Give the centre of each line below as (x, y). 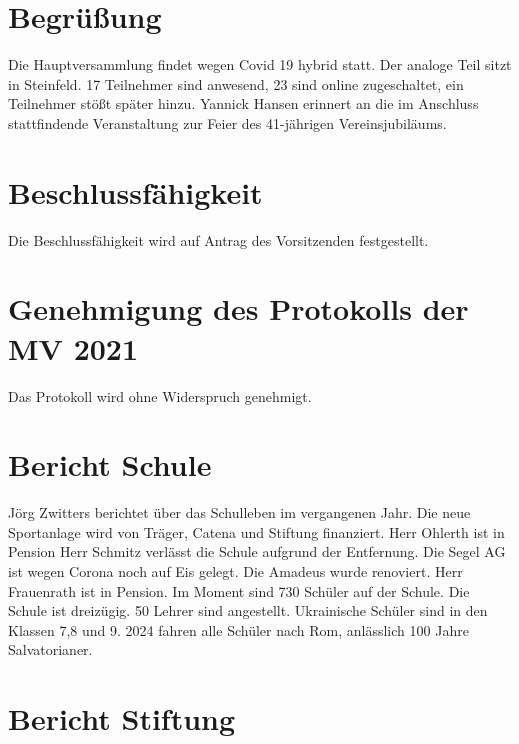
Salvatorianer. (50, 649)
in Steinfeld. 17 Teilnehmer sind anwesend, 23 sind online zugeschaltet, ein (236, 83)
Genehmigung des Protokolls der (238, 308)
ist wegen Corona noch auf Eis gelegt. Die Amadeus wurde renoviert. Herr (235, 571)
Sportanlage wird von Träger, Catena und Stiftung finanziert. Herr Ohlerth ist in (256, 531)
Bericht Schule (110, 464)
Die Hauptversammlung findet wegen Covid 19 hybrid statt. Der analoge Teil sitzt (260, 64)
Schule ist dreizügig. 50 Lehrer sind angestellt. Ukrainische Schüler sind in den (248, 610)
